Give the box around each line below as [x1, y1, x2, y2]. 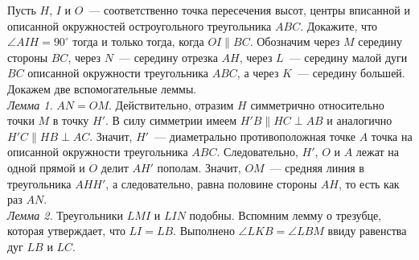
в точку [52, 112, 89, 129]
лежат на [355, 143, 400, 160]
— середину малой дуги [289, 48, 408, 65]
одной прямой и [7, 159, 85, 175]
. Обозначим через [249, 33, 340, 50]
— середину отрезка [119, 48, 218, 65]
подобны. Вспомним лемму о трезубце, [189, 206, 382, 223]
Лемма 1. [7, 96, 53, 113]
